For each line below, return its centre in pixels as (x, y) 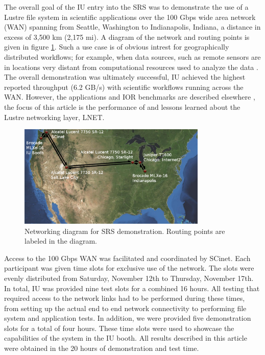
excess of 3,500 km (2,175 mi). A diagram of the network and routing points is (127, 37)
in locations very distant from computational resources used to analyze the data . (131, 67)
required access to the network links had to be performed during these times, (125, 298)
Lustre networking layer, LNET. (54, 117)
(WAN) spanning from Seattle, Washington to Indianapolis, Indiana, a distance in (132, 27)
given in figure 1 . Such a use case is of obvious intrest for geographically (117, 47)
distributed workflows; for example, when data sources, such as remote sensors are (132, 56)
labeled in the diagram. (61, 241)
